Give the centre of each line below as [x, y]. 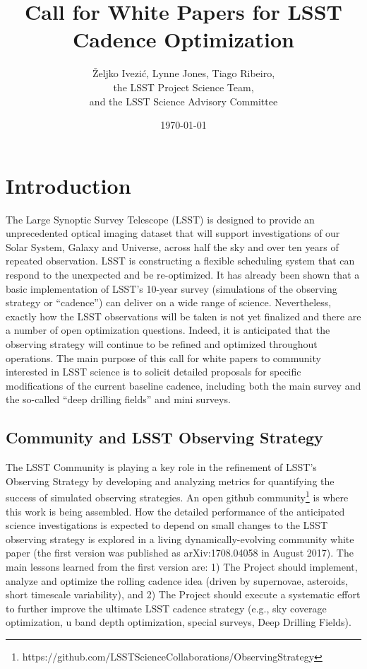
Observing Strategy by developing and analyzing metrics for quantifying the [170, 481]
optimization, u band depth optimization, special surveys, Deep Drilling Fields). [179, 622]
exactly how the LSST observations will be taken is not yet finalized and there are [183, 316]
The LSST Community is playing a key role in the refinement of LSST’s [161, 467]
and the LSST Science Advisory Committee [183, 101]
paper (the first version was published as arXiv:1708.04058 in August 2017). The [180, 553]
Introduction [68, 185]
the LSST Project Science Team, [183, 87]
